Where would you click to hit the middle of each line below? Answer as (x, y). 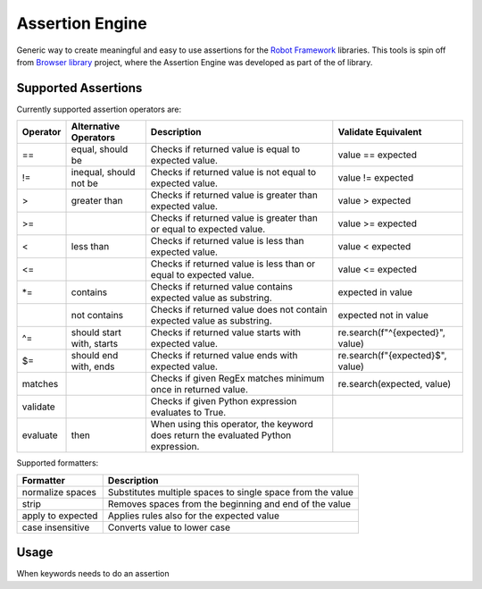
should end (95, 356)
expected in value (375, 292)
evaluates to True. (188, 413)
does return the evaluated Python (221, 435)
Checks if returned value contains (222, 287)
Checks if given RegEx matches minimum (237, 378)
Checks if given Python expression (224, 401)
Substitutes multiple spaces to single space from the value (231, 492)
